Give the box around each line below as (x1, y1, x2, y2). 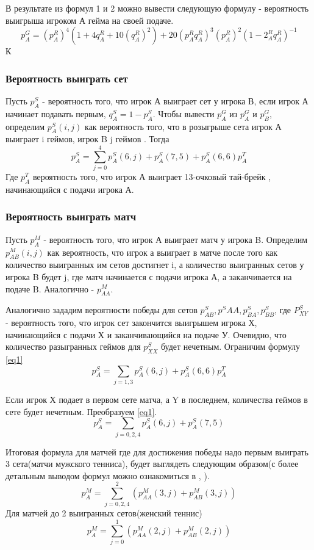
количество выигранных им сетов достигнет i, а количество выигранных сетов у (5, 258, 304, 271)
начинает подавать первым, (5, 107, 106, 120)
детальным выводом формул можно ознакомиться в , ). (5, 469, 210, 482)
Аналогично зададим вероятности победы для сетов (5, 303, 198, 316)
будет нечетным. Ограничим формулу (161, 340, 301, 353)
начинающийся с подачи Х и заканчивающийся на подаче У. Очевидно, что (5, 328, 287, 341)
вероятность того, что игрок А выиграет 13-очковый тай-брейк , (32, 170, 271, 183)
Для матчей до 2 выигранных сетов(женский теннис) (5, 507, 202, 519)
